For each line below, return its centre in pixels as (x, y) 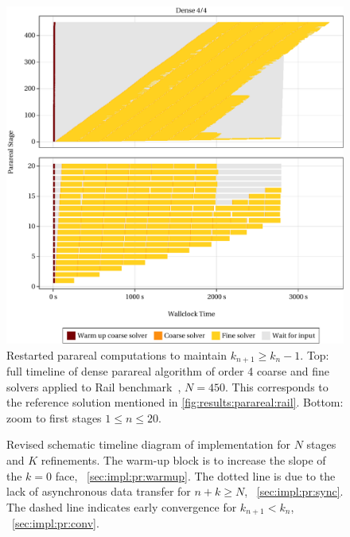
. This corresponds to (276, 386)
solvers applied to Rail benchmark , (94, 386)
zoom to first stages (54, 417)
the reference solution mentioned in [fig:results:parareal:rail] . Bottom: (175, 402)
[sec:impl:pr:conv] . (56, 523)
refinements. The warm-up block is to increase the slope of (183, 460)
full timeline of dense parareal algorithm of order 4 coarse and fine (168, 371)
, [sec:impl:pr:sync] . (294, 491)
